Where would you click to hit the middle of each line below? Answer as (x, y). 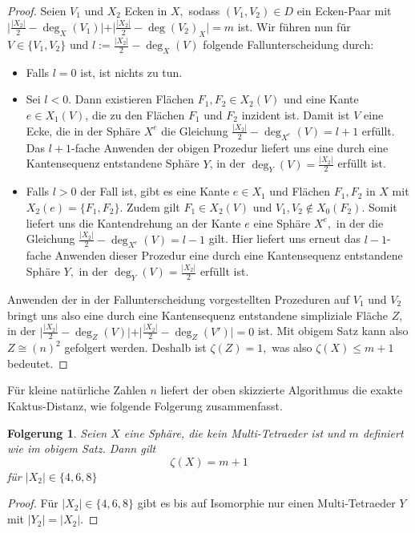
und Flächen (300, 191)
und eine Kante (321, 99)
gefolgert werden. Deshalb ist (135, 347)
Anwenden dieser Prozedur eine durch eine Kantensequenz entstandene (229, 255)
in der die (360, 222)
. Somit (379, 207)
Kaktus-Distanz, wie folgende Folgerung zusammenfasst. (145, 406)
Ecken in (146, 10)
